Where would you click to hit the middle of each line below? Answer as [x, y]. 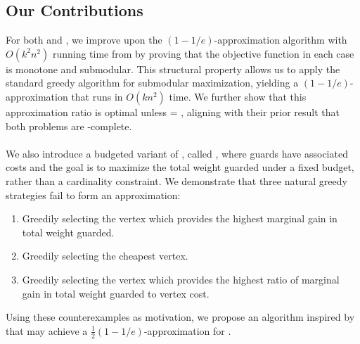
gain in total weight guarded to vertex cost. [116, 293]
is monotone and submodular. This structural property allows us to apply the [173, 69]
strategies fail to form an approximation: [93, 195]
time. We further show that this [238, 96]
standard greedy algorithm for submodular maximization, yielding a [152, 83]
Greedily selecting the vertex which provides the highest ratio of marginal [181, 279]
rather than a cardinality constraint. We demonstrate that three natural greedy [176, 180]
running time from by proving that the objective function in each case [203, 53]
